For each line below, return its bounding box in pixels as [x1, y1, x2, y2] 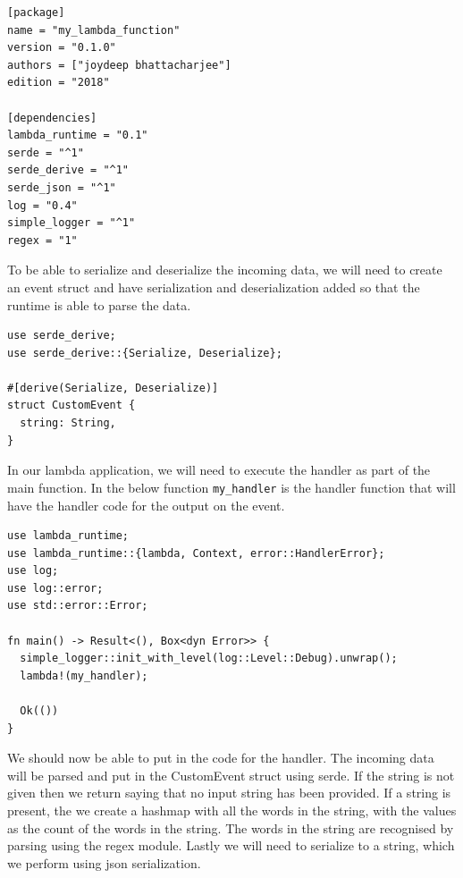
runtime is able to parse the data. [7, 295, 191, 314]
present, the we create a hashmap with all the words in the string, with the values [7, 801, 457, 819]
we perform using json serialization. [7, 853, 201, 872]
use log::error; [7, 581, 104, 595]
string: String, [20, 417, 116, 430]
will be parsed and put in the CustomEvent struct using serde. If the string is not [7, 765, 455, 784]
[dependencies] [7, 111, 97, 124]
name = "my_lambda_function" [7, 23, 181, 37]
